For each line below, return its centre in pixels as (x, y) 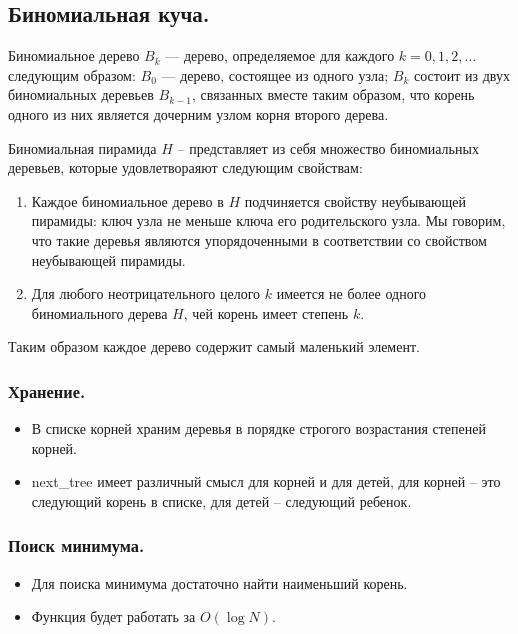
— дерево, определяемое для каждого (280, 55)
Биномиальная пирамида (82, 147)
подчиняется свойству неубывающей (355, 200)
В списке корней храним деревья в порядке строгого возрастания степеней (258, 428)
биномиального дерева (99, 312)
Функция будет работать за (113, 616)
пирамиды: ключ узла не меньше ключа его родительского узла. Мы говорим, (268, 220)
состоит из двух (462, 74)
